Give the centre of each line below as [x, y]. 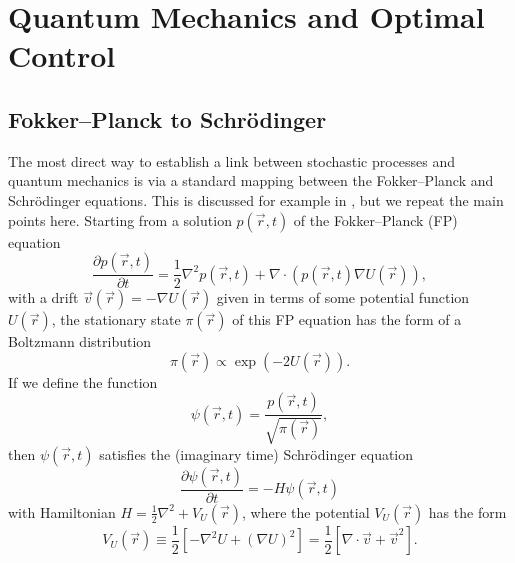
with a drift [43, 297]
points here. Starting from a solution [120, 219]
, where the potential [306, 511]
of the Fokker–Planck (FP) [375, 219]
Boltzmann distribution [80, 341]
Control [62, 55]
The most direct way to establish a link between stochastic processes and [232, 160]
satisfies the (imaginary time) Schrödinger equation [256, 453]
